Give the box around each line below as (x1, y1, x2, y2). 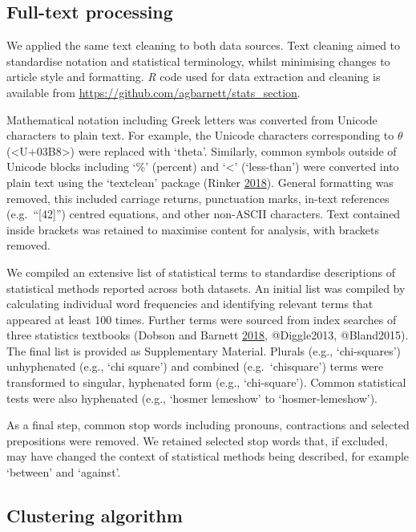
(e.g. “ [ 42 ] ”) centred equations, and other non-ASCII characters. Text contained (6, 205, 401, 222)
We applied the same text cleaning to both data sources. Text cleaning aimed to (6, 37, 401, 54)
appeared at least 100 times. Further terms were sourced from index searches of (6, 311, 397, 327)
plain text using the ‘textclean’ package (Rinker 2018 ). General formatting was (6, 173, 394, 190)
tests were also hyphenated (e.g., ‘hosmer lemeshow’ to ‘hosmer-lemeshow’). (6, 389, 378, 406)
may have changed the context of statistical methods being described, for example (6, 448, 410, 465)
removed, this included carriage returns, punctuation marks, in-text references (6, 189, 390, 206)
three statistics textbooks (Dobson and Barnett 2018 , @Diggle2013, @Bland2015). (6, 327, 409, 343)
